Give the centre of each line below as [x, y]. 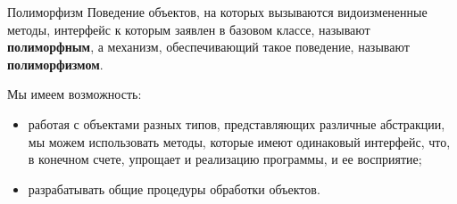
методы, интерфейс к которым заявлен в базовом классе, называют [189, 29]
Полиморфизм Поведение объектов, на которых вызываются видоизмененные [217, 12]
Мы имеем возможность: [75, 94]
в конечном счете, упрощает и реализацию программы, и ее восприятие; [225, 159]
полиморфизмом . [55, 64]
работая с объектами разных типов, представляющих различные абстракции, [237, 123]
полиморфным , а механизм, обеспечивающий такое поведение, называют [208, 47]
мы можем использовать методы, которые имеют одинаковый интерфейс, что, [239, 141]
